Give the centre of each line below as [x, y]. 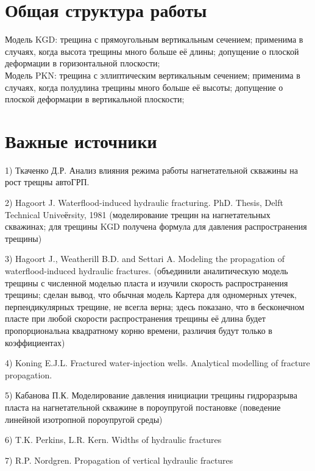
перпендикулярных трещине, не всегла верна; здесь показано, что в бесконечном [155, 306]
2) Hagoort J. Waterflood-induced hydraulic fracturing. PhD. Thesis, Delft [144, 202]
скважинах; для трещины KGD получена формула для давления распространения [156, 226]
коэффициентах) [35, 342]
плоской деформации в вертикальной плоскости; [95, 99]
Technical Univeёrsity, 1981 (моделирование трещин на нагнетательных [138, 214]
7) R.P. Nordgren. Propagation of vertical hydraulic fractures [119, 460]
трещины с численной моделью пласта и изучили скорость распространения [147, 282]
